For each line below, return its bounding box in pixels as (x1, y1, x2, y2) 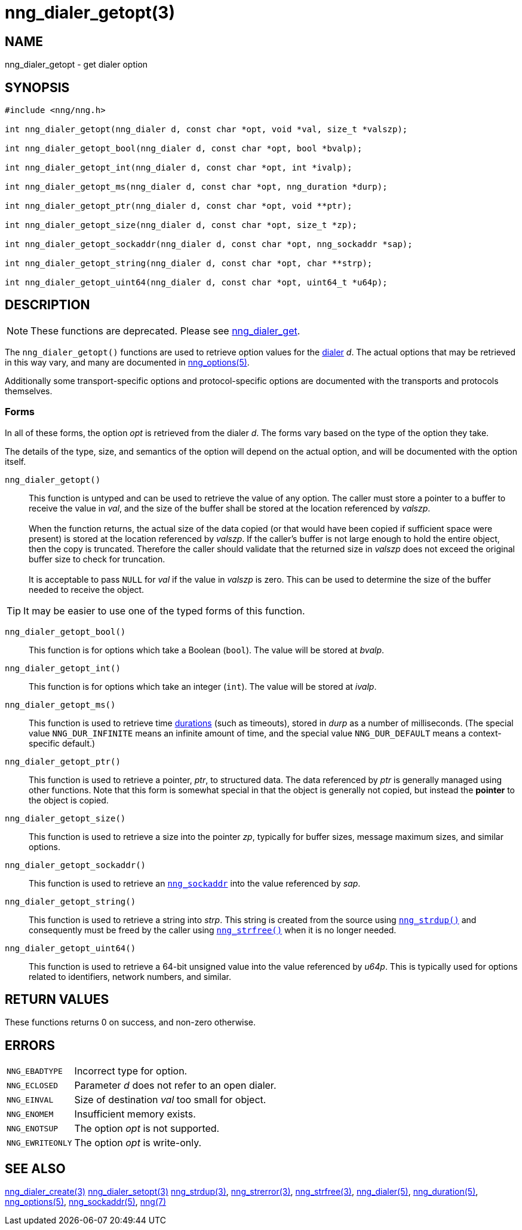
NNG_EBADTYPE (7, 1066, 63, 1076)
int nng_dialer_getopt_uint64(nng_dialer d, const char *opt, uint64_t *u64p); (5, 278, 388, 288)
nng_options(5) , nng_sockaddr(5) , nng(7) (5, 1196, 167, 1207)
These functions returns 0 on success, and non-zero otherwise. (5, 1017, 256, 1028)
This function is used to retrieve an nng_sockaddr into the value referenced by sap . (29, 878, 361, 888)
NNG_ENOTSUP (7, 1124, 59, 1133)
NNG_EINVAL (7, 1095, 54, 1104)
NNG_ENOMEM (7, 1109, 54, 1119)
